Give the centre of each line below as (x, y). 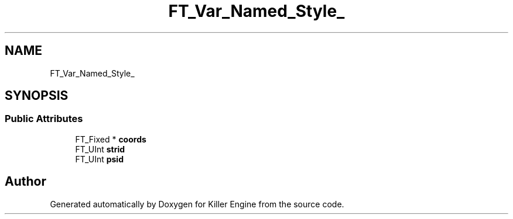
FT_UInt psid (99, 159)
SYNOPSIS (37, 96)
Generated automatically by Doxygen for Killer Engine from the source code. (197, 204)
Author (25, 182)
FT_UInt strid (100, 149)
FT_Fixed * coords (111, 139)
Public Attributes (44, 119)
